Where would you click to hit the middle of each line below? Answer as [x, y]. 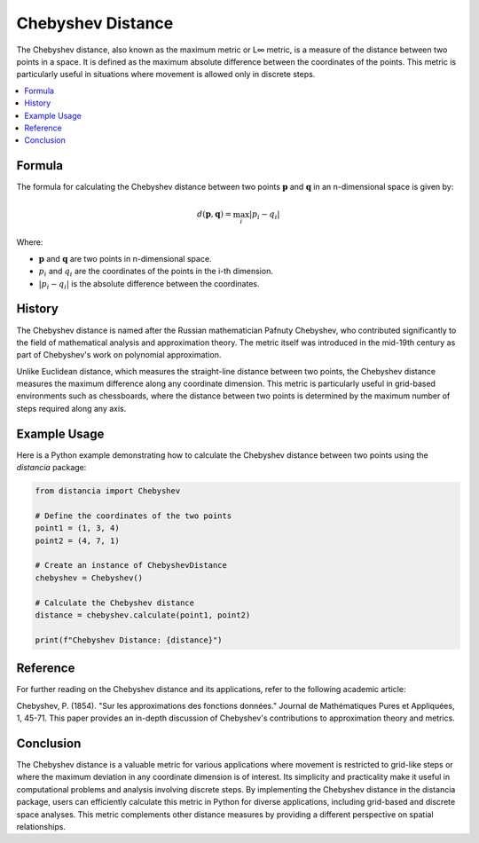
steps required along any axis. [71, 408]
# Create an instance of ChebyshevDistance [131, 565]
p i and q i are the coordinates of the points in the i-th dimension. [156, 272]
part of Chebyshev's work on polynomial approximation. [119, 355]
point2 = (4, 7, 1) [77, 540]
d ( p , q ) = [214, 214]
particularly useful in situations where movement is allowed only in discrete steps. [166, 75]
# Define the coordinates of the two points [133, 516]
